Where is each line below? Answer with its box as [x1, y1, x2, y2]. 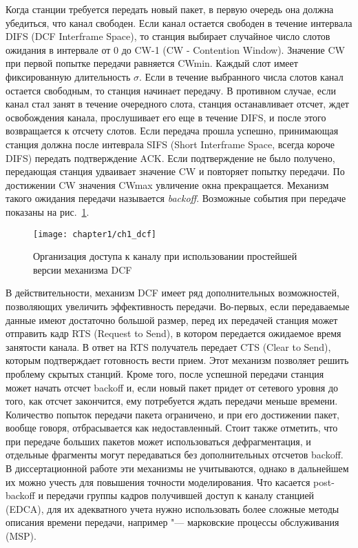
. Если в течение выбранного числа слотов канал [139, 69, 344, 83]
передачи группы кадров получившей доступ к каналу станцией [46, 488, 315, 503]
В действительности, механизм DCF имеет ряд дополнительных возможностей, [6, 285, 339, 300]
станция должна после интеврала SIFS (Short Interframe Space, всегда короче [6, 136, 335, 151]
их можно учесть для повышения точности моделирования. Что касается [6, 474, 310, 489]
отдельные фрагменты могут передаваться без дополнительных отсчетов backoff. [6, 447, 344, 462]
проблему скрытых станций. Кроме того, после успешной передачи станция [6, 366, 324, 380]
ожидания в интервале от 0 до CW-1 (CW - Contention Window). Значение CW [6, 42, 345, 57]
